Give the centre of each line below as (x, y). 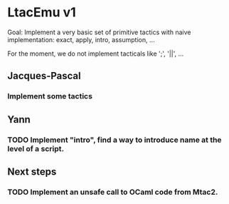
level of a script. (36, 148)
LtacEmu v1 (42, 12)
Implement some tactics (50, 96)
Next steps (32, 172)
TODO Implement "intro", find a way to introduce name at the (114, 140)
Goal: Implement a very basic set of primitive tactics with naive (99, 32)
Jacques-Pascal (44, 76)
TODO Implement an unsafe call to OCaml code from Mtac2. (113, 192)
